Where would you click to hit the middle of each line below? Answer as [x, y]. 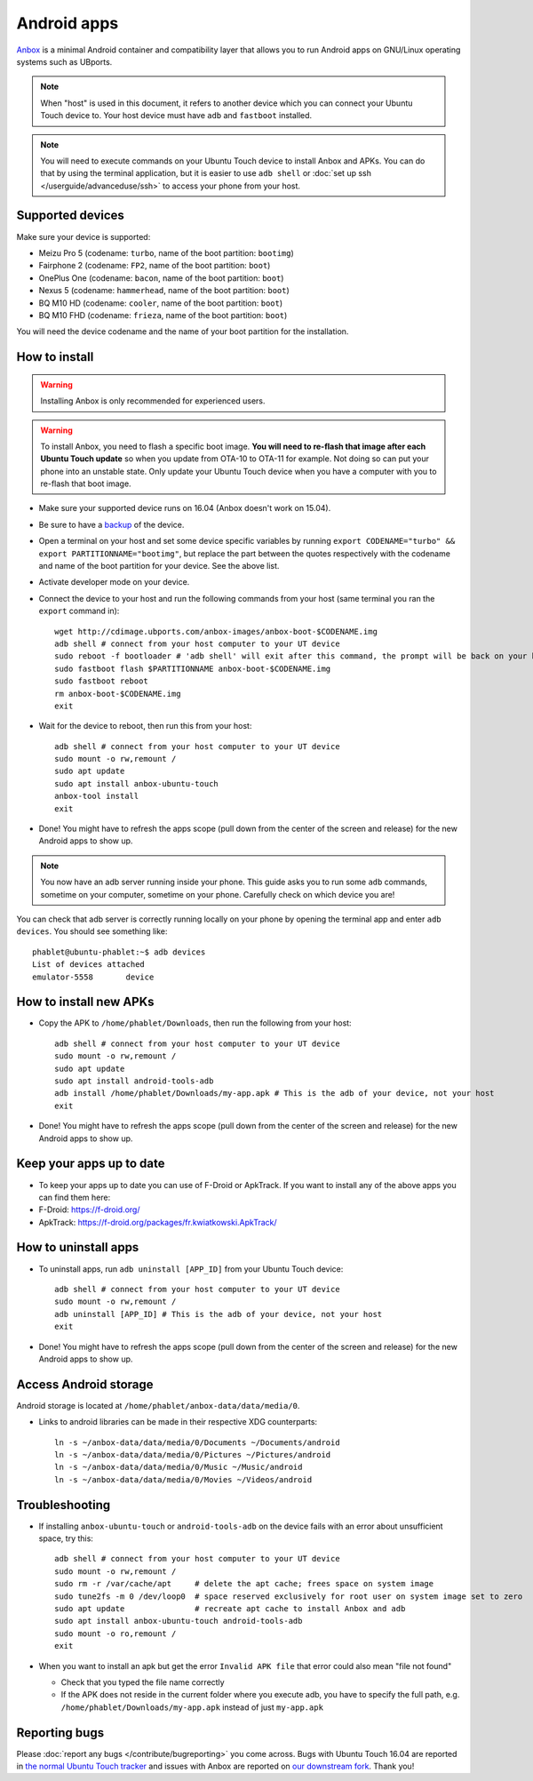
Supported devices [70, 216]
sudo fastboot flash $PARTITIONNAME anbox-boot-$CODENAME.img [193, 668]
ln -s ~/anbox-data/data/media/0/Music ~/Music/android [179, 1467]
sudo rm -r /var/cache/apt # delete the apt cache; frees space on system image [244, 1584]
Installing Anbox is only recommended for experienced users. [153, 401]
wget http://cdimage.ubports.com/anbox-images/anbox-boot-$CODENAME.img [216, 631]
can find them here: [75, 1197]
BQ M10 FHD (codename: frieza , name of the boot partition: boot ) [163, 315]
